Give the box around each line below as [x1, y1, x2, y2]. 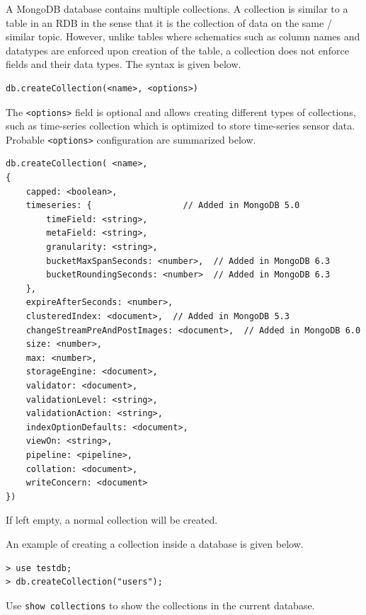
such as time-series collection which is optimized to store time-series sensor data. [6, 118, 355, 133]
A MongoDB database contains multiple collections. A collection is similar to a [6, 1, 348, 16]
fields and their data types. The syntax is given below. [6, 57, 241, 71]
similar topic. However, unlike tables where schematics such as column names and [6, 29, 360, 44]
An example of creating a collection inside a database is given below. [6, 536, 304, 551]
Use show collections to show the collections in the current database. [6, 597, 315, 612]
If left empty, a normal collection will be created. [6, 512, 218, 527]
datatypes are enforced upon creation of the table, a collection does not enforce [6, 42, 349, 57]
